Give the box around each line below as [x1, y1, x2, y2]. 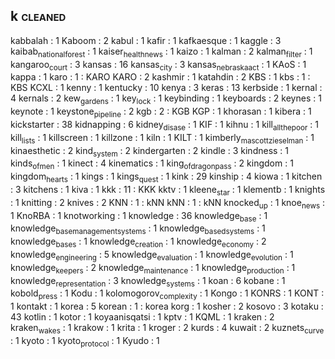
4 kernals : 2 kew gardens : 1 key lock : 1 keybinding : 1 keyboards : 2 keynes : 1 [10, 92, 322, 107]
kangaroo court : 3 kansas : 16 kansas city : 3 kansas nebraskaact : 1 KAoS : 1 [10, 58, 307, 73]
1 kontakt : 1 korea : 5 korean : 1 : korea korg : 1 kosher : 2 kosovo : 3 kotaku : [10, 300, 324, 313]
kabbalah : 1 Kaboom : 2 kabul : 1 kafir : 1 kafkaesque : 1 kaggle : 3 [10, 34, 282, 46]
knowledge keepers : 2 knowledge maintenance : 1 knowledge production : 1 [10, 261, 296, 276]
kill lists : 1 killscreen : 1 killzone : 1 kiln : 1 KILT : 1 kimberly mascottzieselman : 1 [10, 131, 315, 146]
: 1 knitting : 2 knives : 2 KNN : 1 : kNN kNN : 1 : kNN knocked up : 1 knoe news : [10, 196, 326, 211]
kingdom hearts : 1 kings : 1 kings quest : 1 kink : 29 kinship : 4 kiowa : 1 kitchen [10, 170, 323, 184]
